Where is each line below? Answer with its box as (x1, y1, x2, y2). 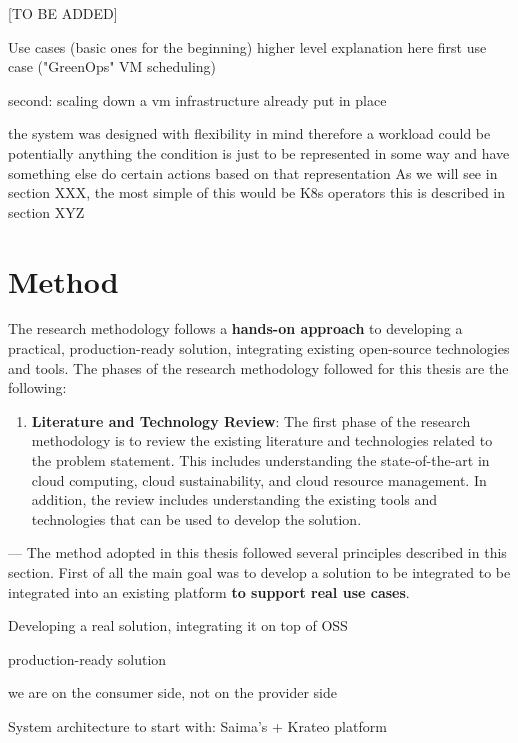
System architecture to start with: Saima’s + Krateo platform (8, 715, 387, 736)
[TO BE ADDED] (8, 3, 118, 23)
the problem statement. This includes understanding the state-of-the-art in (31, 450, 490, 471)
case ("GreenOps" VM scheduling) (8, 56, 216, 77)
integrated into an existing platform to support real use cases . (8, 581, 410, 602)
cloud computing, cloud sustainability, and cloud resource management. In (31, 469, 487, 490)
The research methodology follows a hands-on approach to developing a (8, 318, 463, 339)
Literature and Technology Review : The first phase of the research (31, 410, 471, 431)
